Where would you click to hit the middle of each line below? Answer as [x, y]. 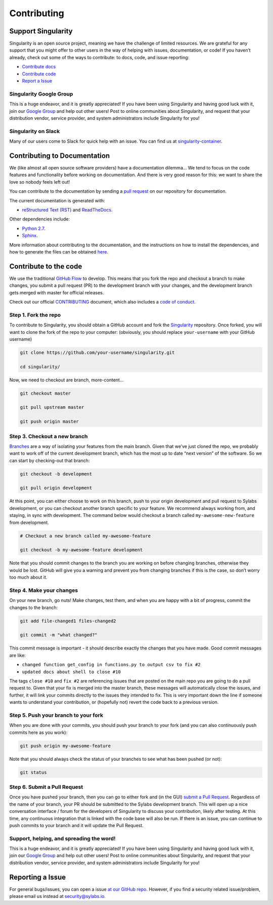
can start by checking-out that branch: [50, 460]
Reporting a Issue [37, 877]
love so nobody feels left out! [40, 182]
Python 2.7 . [34, 228]
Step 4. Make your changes [44, 590]
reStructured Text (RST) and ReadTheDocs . [67, 209]
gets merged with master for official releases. [57, 292]
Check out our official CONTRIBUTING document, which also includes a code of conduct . [102, 301]
